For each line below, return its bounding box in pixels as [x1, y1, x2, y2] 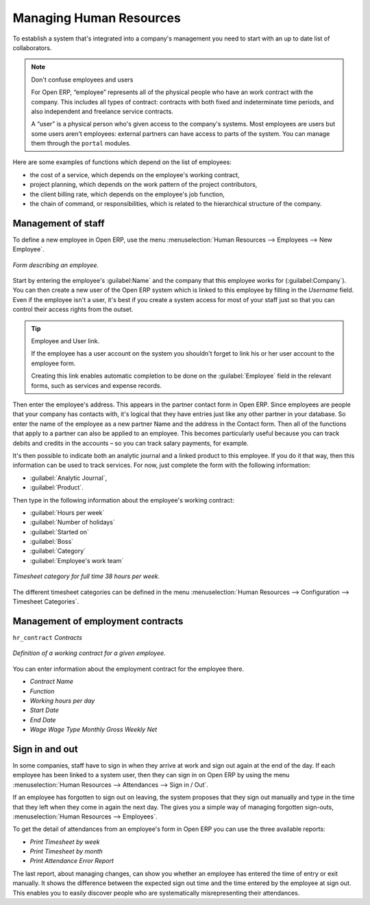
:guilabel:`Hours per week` [29, 508, 105, 516]
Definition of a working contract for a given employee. [12, 649, 166, 657]
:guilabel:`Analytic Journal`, [29, 474, 108, 482]
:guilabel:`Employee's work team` [29, 556, 124, 564]
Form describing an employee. [12, 261, 99, 269]
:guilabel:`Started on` [29, 527, 89, 536]
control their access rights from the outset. [12, 306, 134, 314]
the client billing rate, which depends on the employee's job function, [29, 190, 225, 198]
